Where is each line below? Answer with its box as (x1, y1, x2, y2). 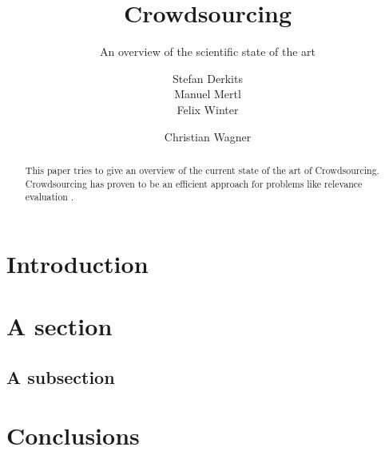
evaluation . (25, 190, 74, 204)
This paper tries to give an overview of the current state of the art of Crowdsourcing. (25, 163, 379, 176)
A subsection (6, 364, 115, 389)
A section (6, 310, 113, 342)
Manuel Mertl (174, 85, 241, 102)
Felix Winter (177, 101, 239, 117)
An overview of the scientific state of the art (99, 43, 316, 60)
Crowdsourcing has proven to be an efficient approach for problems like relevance (25, 176, 363, 190)
